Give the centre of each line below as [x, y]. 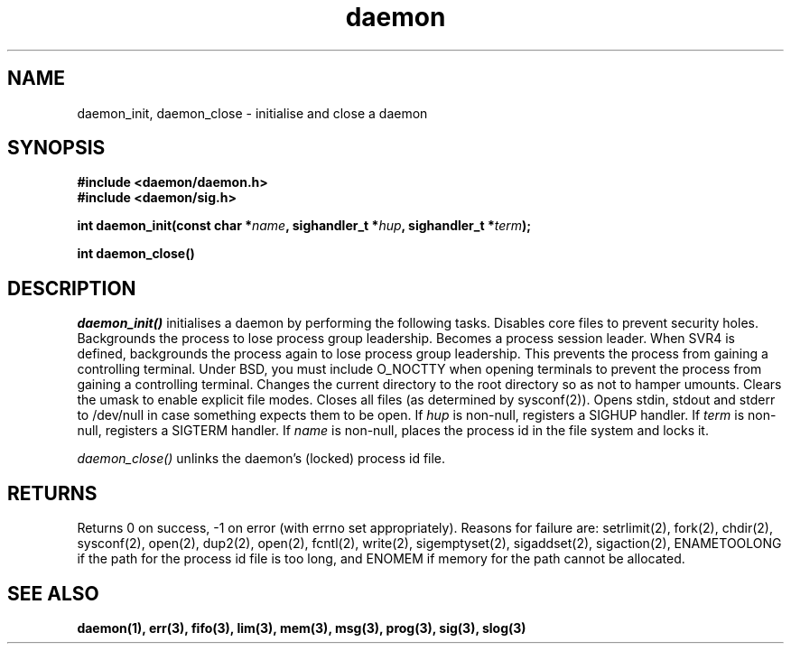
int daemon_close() [136, 254]
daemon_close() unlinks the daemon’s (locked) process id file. [261, 459]
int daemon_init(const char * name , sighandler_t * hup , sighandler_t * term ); [304, 226]
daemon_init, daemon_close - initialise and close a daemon [252, 113]
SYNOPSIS [56, 148]
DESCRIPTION [72, 288]
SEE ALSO [53, 593]
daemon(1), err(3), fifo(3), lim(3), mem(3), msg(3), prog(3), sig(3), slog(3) [302, 628]
